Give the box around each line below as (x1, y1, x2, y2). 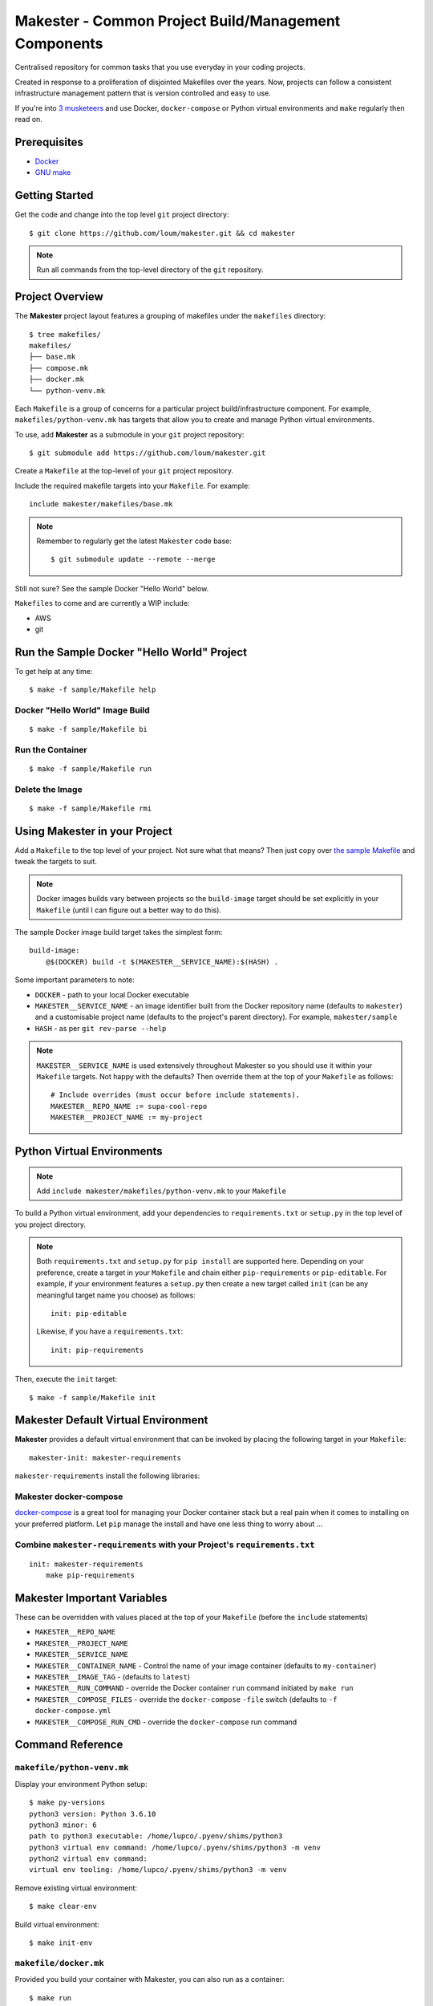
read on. (14, 114, 43, 124)
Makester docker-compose (14, 1491, 123, 1502)
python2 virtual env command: (29, 1854, 148, 1863)
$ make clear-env (29, 1902, 97, 1911)
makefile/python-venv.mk (14, 1762, 129, 1773)
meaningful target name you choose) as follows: (36, 1290, 196, 1300)
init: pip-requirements (51, 1345, 144, 1354)
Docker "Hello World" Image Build (14, 705, 150, 716)
